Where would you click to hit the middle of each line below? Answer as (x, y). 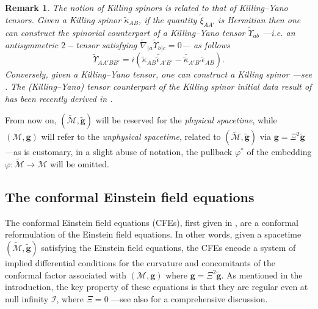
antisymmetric (32, 44)
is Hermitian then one (259, 19)
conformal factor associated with (66, 274)
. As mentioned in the (262, 274)
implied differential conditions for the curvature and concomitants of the (140, 263)
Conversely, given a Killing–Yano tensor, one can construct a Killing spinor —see (158, 74)
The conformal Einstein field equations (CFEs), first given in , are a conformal (152, 222)
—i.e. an (279, 32)
